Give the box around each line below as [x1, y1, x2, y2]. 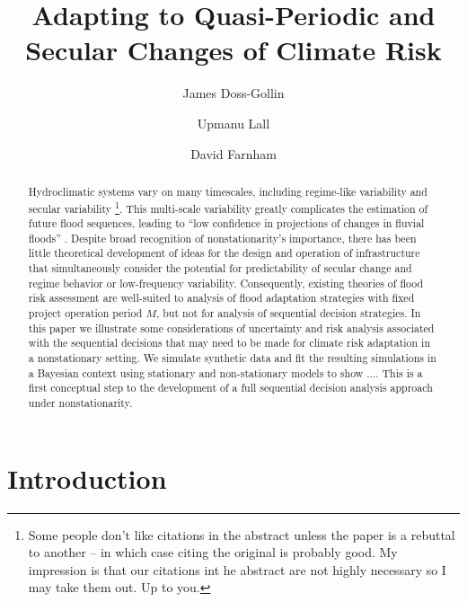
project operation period [28, 305, 143, 321]
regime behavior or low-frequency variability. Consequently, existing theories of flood [28, 275, 424, 290]
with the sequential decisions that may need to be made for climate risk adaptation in [28, 335, 431, 350]
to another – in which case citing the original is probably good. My [28, 543, 398, 562]
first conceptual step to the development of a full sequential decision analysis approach [28, 380, 433, 395]
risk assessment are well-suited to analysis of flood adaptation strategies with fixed [28, 290, 415, 305]
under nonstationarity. [28, 395, 133, 411]
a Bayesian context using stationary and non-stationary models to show [28, 365, 364, 380]
